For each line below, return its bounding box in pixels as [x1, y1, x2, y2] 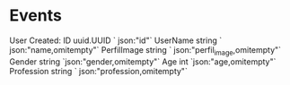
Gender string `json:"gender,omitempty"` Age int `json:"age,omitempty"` [9, 55, 277, 67]
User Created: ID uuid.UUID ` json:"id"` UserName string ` [9, 35, 223, 46]
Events [9, 5, 63, 26]
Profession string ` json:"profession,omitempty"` [9, 65, 189, 76]
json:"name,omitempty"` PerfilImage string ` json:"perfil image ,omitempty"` [9, 44, 281, 57]
